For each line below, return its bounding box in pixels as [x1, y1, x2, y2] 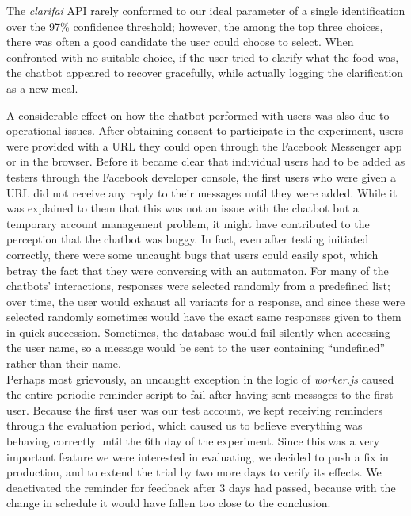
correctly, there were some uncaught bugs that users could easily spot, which [6, 246, 379, 262]
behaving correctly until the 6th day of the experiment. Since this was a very [6, 433, 380, 449]
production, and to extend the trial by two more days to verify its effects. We [6, 464, 382, 480]
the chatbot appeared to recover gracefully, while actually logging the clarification [6, 64, 404, 81]
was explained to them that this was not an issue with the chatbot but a [6, 200, 359, 216]
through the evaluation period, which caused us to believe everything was [6, 417, 363, 434]
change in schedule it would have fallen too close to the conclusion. [6, 495, 331, 511]
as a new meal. [6, 79, 78, 96]
